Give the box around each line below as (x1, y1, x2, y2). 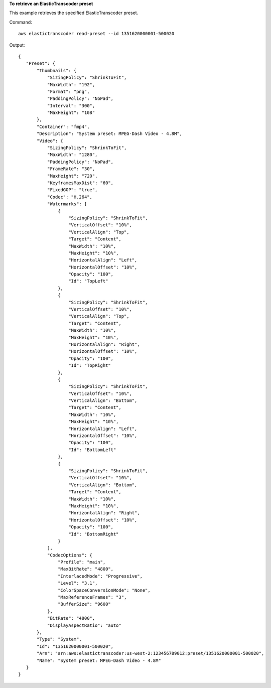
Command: (9, 19, 32, 25)
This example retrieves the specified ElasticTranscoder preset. (9, 10, 139, 16)
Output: (9, 42, 25, 48)
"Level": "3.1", (58, 580, 98, 586)
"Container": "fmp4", (37, 123, 90, 129)
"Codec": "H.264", (47, 194, 93, 200)
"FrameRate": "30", (47, 166, 95, 172)
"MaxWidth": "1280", (47, 152, 98, 158)
